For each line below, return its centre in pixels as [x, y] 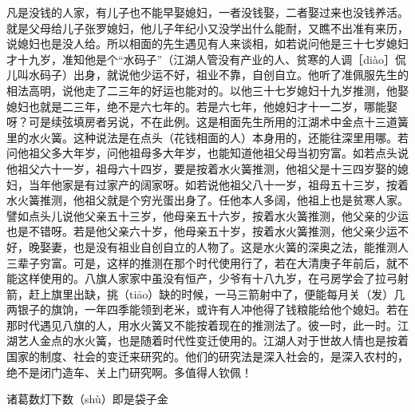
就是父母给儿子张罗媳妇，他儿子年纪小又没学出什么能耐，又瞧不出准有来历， [207, 28]
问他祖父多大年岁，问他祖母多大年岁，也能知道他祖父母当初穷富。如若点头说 [207, 153]
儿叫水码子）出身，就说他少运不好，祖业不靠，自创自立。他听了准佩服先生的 [207, 75]
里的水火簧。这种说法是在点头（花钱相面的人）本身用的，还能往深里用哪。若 [207, 137]
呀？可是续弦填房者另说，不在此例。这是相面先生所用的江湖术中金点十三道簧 [207, 122]
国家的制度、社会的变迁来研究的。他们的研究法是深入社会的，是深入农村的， [207, 357]
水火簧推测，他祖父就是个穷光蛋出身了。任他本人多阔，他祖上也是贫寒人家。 [207, 200]
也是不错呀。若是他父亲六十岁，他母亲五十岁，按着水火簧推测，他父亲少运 [202, 231]
